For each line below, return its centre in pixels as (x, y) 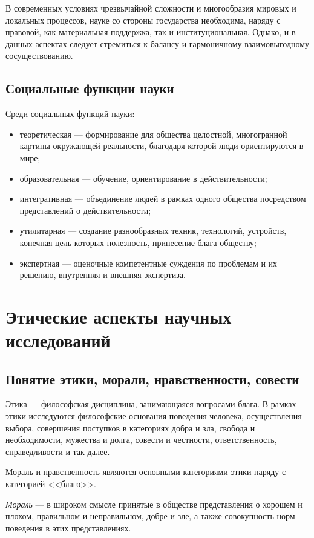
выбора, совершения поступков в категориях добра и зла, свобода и (130, 427)
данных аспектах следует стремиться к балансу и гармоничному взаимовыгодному (158, 43)
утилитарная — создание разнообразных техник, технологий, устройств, (153, 231)
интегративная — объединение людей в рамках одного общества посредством (163, 198)
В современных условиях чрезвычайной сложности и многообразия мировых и (151, 8)
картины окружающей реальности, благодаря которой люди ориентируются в (162, 146)
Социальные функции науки (90, 88)
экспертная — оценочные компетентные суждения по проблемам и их (149, 263)
